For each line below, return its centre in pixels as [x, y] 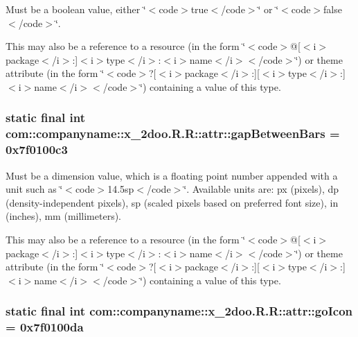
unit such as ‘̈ [34, 189]
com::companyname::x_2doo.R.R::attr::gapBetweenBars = [173, 133]
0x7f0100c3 [37, 149]
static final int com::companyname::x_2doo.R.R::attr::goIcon [179, 311]
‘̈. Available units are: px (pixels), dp [261, 189]
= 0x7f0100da [45, 327]
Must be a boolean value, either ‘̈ [76, 9]
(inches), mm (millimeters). [64, 216]
